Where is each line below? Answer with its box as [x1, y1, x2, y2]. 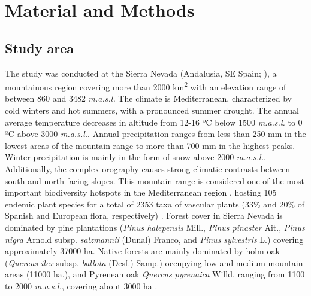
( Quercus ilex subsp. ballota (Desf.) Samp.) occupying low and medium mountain [5, 256, 303, 268]
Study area [5, 38, 74, 57]
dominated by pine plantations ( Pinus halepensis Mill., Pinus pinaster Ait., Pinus [5, 221, 305, 233]
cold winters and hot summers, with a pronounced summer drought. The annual [5, 104, 299, 117]
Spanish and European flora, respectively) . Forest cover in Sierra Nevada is [5, 209, 283, 222]
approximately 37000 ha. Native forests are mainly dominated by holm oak [5, 245, 280, 257]
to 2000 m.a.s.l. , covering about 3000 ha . [5, 279, 158, 292]
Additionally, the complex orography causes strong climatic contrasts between [5, 162, 291, 175]
